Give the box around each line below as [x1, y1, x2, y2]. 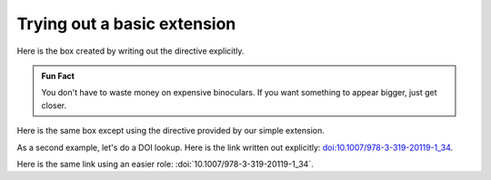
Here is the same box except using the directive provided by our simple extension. [16, 125, 325, 136]
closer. [41, 100, 67, 111]
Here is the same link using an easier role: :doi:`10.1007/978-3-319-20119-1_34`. [16, 158, 314, 169]
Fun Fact [41, 70, 75, 81]
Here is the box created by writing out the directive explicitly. [16, 45, 245, 56]
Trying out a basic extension [16, 14, 236, 34]
